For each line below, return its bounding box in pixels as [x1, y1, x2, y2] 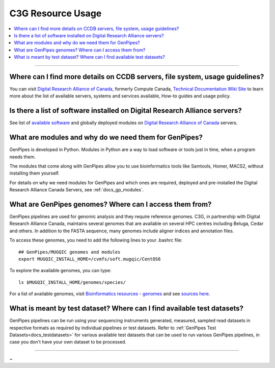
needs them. [9, 154, 36, 160]
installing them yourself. [9, 170, 60, 176]
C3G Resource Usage [9, 8, 102, 19]
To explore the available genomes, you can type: [9, 267, 112, 274]
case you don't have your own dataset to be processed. [9, 339, 127, 345]
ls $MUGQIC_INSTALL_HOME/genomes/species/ [18, 279, 126, 285]
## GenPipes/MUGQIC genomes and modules [18, 249, 121, 255]
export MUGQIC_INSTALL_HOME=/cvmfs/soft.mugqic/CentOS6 [18, 256, 161, 262]
